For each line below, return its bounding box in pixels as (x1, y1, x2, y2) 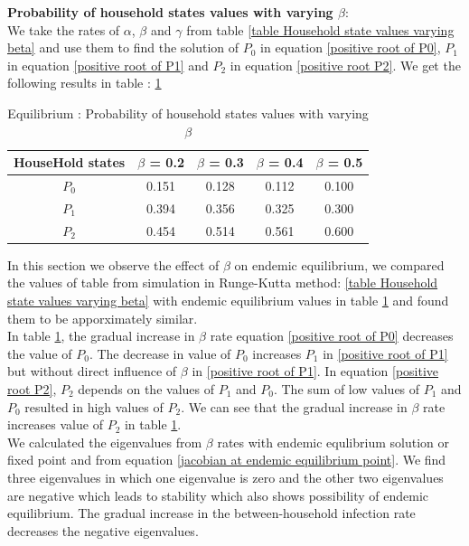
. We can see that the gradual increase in (181, 397, 408, 416)
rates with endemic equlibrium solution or (217, 432, 449, 451)
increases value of (7, 415, 103, 434)
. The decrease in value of (89, 344, 231, 362)
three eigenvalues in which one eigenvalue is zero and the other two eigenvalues (7, 467, 444, 486)
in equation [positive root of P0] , (260, 38, 441, 57)
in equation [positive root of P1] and (7, 55, 209, 74)
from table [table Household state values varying (186, 20, 455, 39)
